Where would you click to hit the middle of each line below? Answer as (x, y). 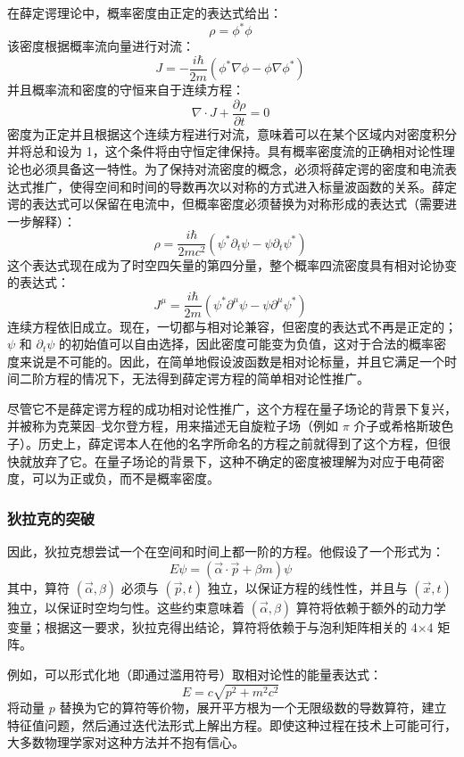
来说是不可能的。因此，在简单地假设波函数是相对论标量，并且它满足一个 (232, 361)
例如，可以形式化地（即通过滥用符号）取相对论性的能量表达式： (195, 674)
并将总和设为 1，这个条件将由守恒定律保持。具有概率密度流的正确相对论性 (225, 151)
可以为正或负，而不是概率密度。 (125, 478)
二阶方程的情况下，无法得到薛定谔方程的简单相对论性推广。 (194, 378)
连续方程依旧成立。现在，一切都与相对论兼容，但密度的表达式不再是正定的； (232, 326)
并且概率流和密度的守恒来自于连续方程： (126, 90)
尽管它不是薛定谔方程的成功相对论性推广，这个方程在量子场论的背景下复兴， (232, 408)
